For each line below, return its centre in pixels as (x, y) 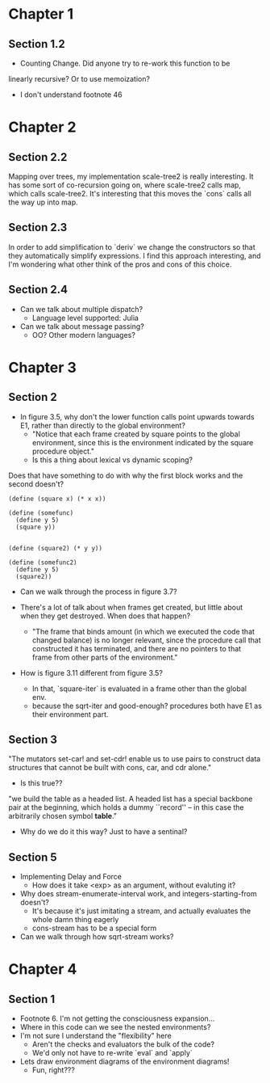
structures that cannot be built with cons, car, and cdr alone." (110, 768)
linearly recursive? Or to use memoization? (79, 79)
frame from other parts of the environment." (105, 657)
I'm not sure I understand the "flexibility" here (96, 1036)
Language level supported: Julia (85, 318)
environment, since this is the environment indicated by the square (143, 442)
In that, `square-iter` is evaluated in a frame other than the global (139, 689)
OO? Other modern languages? (83, 335)
